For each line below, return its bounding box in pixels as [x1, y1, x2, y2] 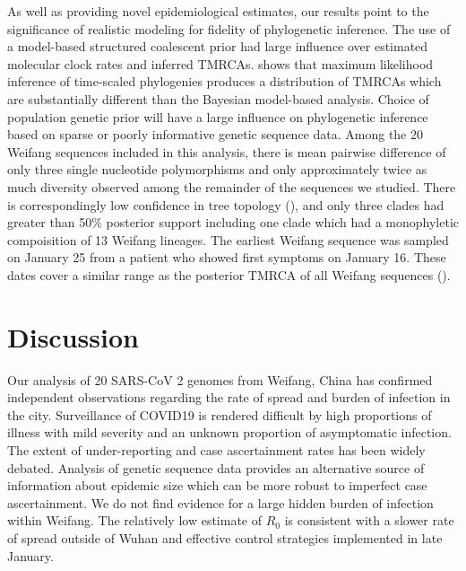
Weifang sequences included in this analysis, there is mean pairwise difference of [7, 142, 446, 161]
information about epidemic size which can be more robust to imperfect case [7, 476, 427, 495]
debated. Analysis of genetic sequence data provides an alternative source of [7, 458, 425, 477]
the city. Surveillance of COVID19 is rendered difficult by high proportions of [7, 405, 432, 424]
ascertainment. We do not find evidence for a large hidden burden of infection [7, 493, 434, 512]
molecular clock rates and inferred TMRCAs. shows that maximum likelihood [7, 54, 434, 73]
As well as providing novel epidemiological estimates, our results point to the [7, 2, 429, 20]
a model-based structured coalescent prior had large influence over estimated [7, 37, 428, 56]
